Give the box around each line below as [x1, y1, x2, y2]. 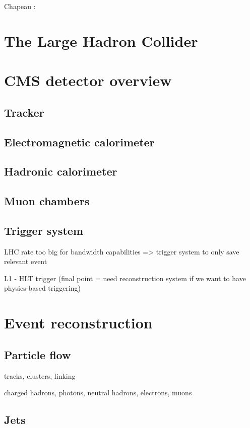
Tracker [4, 104, 44, 120]
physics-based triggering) [4, 283, 81, 293]
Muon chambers [4, 193, 90, 209]
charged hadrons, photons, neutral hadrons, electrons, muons [4, 387, 192, 398]
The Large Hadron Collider [4, 30, 198, 51]
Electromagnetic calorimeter [4, 134, 155, 149]
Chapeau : [4, 1, 36, 11]
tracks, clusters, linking [4, 370, 76, 381]
